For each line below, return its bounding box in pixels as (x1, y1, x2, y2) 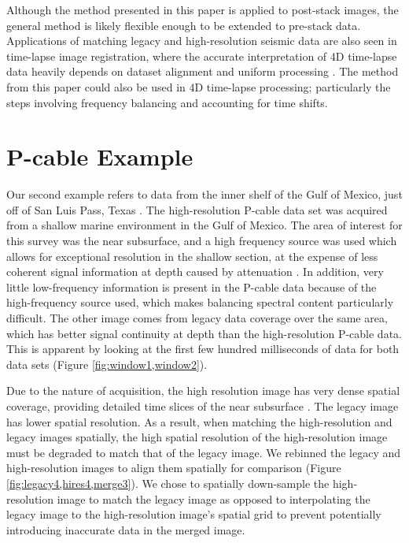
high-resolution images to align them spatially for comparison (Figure (6, 459, 341, 476)
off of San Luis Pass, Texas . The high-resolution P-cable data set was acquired (6, 201, 388, 218)
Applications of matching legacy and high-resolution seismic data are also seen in (6, 32, 397, 49)
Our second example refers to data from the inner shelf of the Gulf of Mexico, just (6, 186, 403, 203)
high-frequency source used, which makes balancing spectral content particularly (6, 294, 394, 311)
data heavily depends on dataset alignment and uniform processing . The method (6, 63, 399, 80)
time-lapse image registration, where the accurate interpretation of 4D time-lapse (6, 47, 397, 64)
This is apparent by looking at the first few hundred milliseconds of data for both (6, 340, 400, 357)
